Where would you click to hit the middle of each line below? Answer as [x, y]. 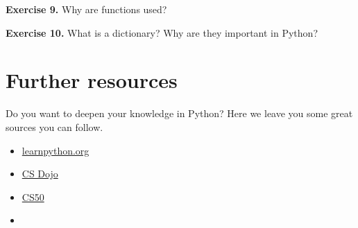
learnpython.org [56, 150]
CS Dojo [40, 174]
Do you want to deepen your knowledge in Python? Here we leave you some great [179, 113]
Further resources [92, 80]
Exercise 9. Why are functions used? [86, 9]
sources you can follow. [54, 126]
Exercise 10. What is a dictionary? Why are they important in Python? [162, 32]
